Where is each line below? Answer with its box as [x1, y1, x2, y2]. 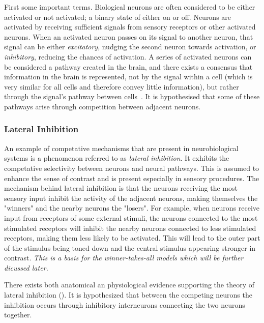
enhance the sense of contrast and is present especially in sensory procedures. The [4, 172, 259, 183]
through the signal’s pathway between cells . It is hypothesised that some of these [4, 91, 260, 102]
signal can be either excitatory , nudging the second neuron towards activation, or [4, 41, 256, 52]
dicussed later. [4, 262, 48, 273]
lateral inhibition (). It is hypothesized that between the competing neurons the [4, 289, 252, 300]
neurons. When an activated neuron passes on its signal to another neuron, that [4, 31, 253, 42]
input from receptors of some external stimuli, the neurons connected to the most [4, 212, 258, 223]
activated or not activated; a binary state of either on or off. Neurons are [4, 11, 231, 22]
